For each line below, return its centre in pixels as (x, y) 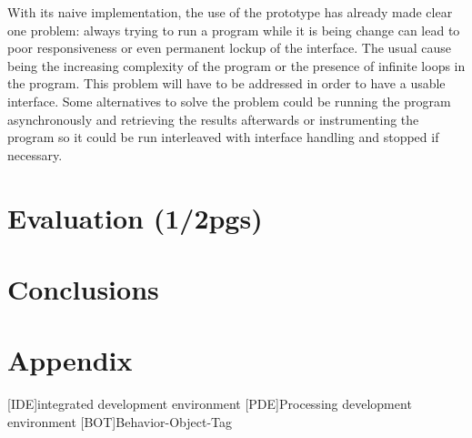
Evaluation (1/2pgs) (135, 217)
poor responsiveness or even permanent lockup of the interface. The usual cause (229, 48)
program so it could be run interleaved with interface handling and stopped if (223, 137)
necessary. (35, 154)
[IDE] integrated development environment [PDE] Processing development (210, 404)
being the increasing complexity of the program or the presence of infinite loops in (236, 65)
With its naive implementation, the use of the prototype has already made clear (230, 12)
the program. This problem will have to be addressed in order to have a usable (226, 83)
